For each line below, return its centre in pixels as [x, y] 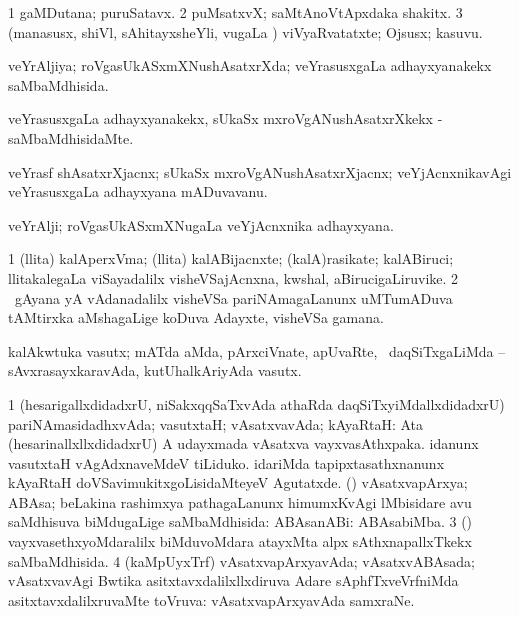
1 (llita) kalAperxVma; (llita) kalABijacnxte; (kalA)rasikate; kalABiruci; [231, 258]
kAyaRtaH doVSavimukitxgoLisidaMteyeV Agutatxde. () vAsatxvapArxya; [238, 482]
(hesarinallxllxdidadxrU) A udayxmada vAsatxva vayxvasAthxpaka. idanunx [243, 443]
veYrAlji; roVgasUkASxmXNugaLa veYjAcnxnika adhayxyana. [201, 224]
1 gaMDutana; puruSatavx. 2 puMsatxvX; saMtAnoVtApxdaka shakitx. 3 [235, 12]
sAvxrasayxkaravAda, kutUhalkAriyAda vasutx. [155, 370]
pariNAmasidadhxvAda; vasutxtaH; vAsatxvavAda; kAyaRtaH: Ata [216, 423]
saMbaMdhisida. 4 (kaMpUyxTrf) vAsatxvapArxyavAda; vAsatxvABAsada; [242, 560]
